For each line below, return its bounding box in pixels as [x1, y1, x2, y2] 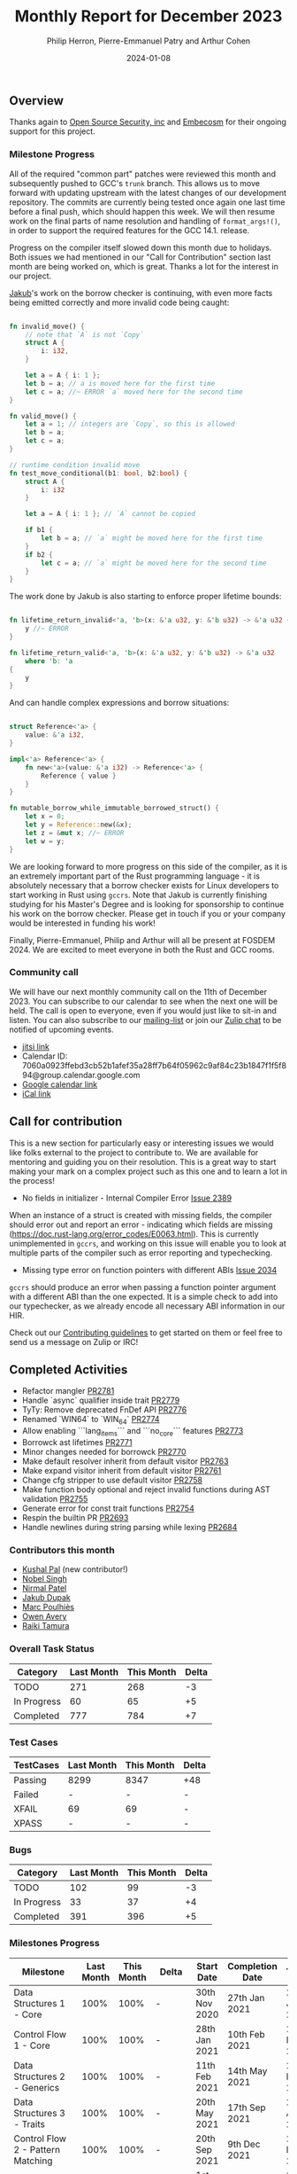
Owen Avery [21, 1611, 67, 1622]
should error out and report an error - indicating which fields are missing [9, 1219, 273, 1230]
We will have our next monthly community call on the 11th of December [9, 986, 268, 997]
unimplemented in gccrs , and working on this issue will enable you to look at [9, 1238, 286, 1248]
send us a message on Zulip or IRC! [9, 1336, 139, 1347]
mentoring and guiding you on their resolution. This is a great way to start [9, 1156, 277, 1167]
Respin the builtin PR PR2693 [21, 1513, 129, 1523]
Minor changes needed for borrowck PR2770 [21, 1447, 187, 1458]
